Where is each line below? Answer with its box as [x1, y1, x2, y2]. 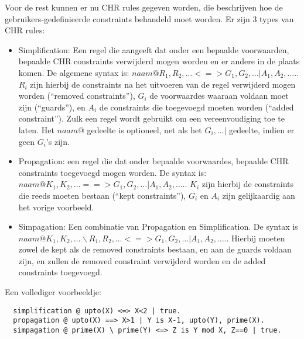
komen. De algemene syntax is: [18, 66, 129, 78]
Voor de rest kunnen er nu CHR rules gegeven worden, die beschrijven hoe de [5, 1, 283, 13]
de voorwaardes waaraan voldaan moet [149, 89, 289, 102]
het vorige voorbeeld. [18, 200, 94, 213]
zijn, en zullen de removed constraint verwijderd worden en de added [18, 254, 266, 267]
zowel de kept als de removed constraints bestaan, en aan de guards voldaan [18, 243, 292, 255]
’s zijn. [46, 135, 70, 147]
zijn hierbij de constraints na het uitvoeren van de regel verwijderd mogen [30, 78, 296, 90]
